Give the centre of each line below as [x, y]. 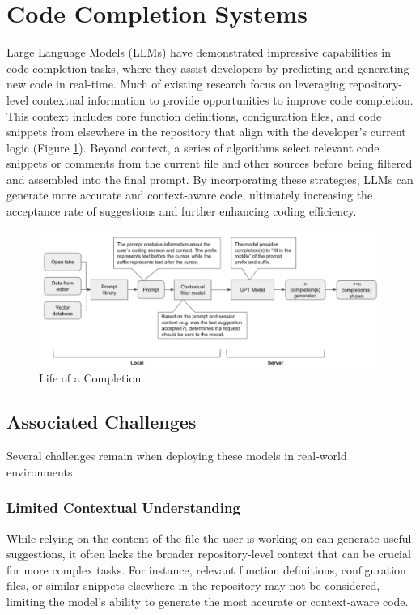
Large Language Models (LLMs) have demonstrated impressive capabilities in [199, 52]
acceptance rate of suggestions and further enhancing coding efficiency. [182, 211]
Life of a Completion [90, 378]
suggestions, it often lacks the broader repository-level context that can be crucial [209, 554]
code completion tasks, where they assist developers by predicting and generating [208, 68]
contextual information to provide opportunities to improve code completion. [223, 99]
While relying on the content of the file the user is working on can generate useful [209, 538]
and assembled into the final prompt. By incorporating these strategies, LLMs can [210, 179]
